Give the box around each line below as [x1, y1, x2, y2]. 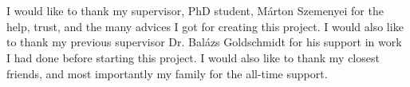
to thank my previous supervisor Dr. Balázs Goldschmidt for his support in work [6, 34, 402, 50]
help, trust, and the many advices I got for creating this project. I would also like [6, 18, 404, 34]
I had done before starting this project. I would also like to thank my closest [6, 49, 380, 65]
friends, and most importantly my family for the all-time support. [6, 65, 328, 81]
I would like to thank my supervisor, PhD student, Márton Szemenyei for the [6, 2, 384, 19]
